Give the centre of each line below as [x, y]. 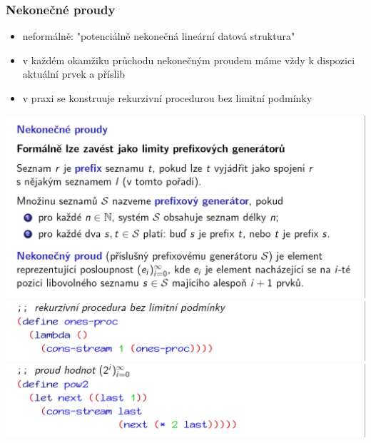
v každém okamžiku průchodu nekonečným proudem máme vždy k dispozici [189, 60]
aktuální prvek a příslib [74, 74]
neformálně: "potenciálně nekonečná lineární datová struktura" [159, 36]
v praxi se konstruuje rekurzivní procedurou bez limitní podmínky [167, 98]
